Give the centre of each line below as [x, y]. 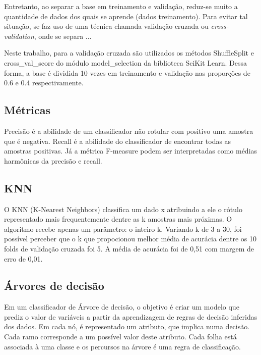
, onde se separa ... [63, 36]
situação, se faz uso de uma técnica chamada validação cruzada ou [106, 26]
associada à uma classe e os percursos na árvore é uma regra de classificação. [122, 346]
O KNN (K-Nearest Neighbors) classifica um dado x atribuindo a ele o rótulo [123, 209]
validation [19, 36]
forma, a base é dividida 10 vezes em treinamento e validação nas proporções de [127, 72]
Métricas [27, 110]
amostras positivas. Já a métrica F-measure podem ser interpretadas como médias [131, 151]
